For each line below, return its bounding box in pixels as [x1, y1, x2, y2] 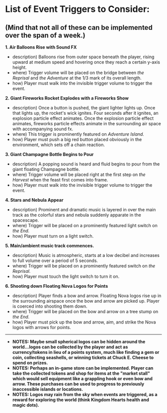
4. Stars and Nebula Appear [5, 197, 64, 203]
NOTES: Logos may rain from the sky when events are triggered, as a [12, 392, 158, 397]
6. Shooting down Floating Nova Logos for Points [5, 283, 108, 289]
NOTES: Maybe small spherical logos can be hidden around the [12, 339, 146, 344]
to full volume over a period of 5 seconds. [12, 257, 98, 263]
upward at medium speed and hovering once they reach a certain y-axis [12, 59, 161, 65]
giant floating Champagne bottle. [12, 166, 81, 172]
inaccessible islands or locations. [12, 386, 83, 392]
